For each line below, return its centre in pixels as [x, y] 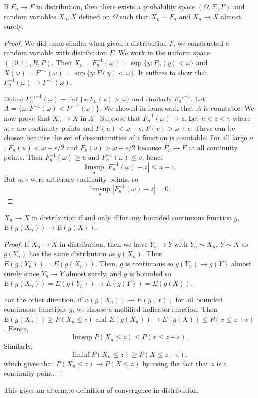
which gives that [29, 363]
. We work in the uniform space [162, 52]
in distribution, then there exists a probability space [116, 6]
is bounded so [150, 273]
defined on [94, 16]
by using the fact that [175, 363]
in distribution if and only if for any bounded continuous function [132, 217]
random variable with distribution [56, 52]
